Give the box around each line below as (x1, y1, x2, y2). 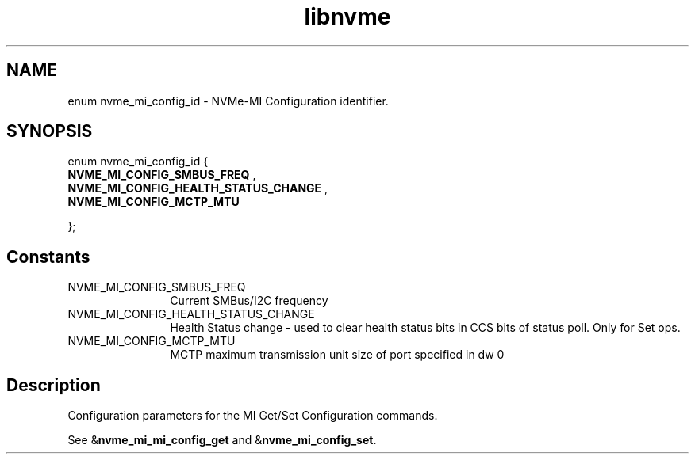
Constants (6, 246, 90, 267)
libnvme (304, 3, 391, 30)
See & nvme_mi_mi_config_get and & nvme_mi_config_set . (67, 433, 377, 447)
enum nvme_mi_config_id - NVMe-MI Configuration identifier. (67, 93, 389, 108)
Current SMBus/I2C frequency (170, 294, 328, 308)
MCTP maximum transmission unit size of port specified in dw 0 (170, 348, 505, 362)
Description (6, 374, 101, 395)
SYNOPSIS (6, 121, 93, 142)
